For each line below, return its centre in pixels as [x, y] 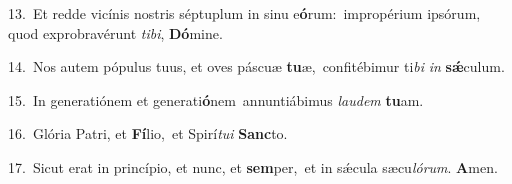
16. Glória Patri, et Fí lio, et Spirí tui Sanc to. [148, 133]
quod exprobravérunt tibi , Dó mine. [115, 32]
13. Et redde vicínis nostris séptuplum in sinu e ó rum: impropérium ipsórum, [244, 13]
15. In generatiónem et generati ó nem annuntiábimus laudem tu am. [216, 99]
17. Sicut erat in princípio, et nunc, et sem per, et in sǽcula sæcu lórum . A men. [253, 166]
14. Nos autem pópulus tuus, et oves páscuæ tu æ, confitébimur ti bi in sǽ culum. [256, 66]
